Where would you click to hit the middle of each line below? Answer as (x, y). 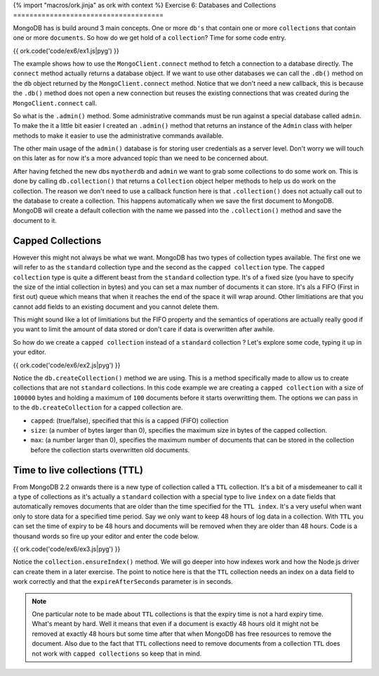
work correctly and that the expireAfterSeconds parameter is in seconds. (123, 582)
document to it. (35, 220)
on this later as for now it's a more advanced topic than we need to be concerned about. (141, 158)
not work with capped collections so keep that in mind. (117, 653)
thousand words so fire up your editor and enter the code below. (106, 536)
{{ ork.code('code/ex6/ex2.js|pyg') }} (67, 365)
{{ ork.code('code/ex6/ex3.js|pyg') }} (67, 549)
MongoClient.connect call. (55, 103)
